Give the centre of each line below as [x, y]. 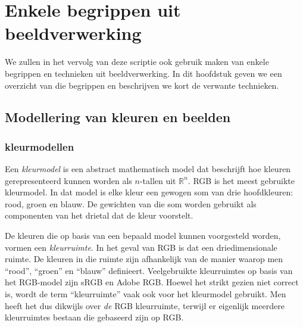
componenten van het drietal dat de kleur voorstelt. [99, 215]
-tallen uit [158, 180]
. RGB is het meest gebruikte [241, 180]
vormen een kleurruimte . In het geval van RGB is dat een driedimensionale [141, 247]
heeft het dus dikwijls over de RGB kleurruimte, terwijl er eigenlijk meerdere [145, 305]
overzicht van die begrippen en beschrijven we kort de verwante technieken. [142, 85]
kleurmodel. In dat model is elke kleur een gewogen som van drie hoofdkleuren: [149, 192]
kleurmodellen [40, 146]
